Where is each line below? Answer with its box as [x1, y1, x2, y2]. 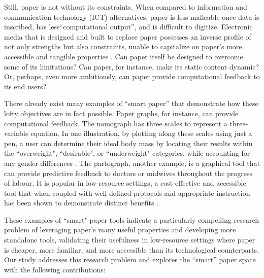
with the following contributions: [4, 264, 106, 274]
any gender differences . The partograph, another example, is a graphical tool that [4, 157, 260, 168]
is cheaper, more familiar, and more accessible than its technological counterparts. [4, 244, 259, 255]
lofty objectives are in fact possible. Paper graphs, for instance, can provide [4, 108, 239, 118]
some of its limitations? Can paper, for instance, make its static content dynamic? [4, 61, 259, 72]
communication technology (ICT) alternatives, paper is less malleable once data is [4, 11, 259, 22]
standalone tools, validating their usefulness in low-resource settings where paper [4, 234, 255, 245]
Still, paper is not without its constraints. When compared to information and [4, 2, 247, 12]
